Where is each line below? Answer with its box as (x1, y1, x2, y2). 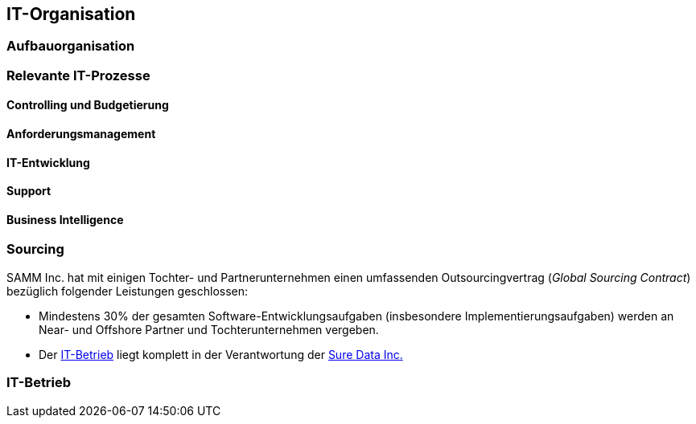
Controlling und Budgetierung (6, 98, 169, 112)
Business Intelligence (6, 212, 124, 226)
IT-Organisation (6, 4, 136, 24)
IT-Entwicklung (6, 155, 90, 169)
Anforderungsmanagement (6, 127, 156, 141)
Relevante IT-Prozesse (6, 67, 150, 84)
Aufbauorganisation (6, 38, 135, 55)
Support (6, 184, 51, 198)
